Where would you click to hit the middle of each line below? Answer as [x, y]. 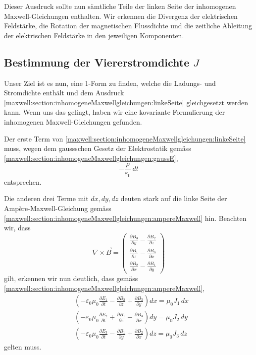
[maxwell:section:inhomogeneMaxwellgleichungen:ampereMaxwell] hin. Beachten [125, 218]
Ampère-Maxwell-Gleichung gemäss [58, 208]
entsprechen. [23, 181]
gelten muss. [23, 347]
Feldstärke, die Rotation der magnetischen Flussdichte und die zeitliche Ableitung [128, 26]
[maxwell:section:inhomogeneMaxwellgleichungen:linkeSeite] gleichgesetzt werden [126, 102]
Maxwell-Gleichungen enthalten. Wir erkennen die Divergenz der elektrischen [121, 16]
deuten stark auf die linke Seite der [174, 198]
